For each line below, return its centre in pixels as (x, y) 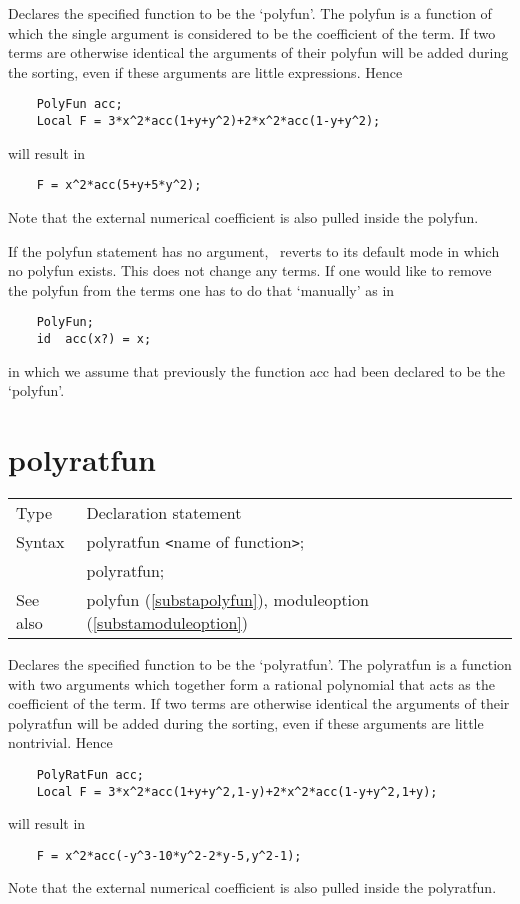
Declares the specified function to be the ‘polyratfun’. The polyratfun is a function (260, 663)
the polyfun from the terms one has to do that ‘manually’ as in (201, 289)
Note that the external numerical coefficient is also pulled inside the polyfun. (243, 216)
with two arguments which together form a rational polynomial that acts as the (251, 683)
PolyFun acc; (79, 104)
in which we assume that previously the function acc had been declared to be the (256, 370)
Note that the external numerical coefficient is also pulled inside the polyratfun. (252, 887)
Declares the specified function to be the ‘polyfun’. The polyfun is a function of (250, 13)
